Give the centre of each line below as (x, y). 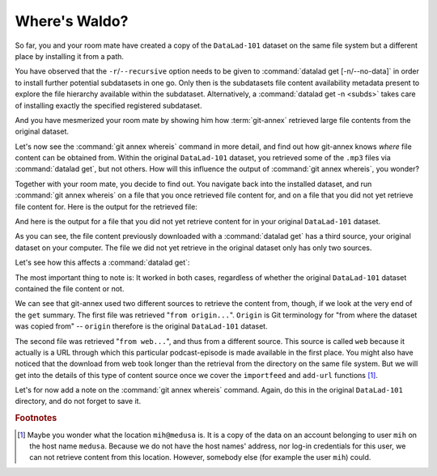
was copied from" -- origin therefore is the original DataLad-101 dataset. (141, 326)
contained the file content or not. (70, 288)
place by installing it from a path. (70, 56)
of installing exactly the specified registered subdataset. (108, 105)
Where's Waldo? (72, 21)
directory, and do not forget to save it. (78, 402)
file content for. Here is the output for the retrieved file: (106, 206)
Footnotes (36, 419)
